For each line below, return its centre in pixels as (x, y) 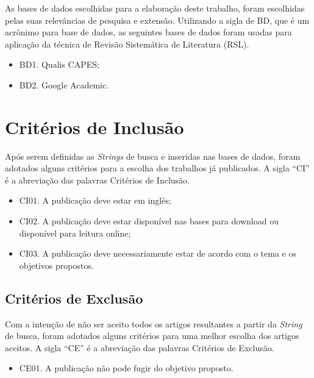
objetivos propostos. (56, 265)
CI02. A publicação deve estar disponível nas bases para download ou (149, 221)
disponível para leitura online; (75, 233)
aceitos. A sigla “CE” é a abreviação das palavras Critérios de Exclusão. (140, 347)
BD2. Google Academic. (64, 84)
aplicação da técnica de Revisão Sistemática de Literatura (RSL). (127, 44)
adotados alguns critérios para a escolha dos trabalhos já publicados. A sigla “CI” (157, 168)
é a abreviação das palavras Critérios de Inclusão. (98, 180)
